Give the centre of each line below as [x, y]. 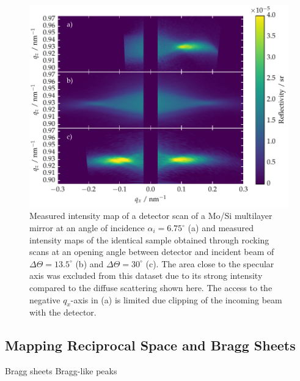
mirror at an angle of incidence [87, 227]
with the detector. [63, 312]
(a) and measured [221, 227]
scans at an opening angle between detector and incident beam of [152, 252]
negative [45, 299]
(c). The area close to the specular [210, 263]
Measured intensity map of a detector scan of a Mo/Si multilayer [151, 216]
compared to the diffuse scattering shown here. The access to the [151, 287]
